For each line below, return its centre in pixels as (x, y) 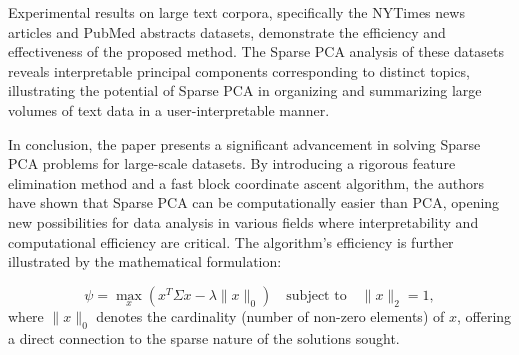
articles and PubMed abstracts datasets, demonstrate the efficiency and (227, 31)
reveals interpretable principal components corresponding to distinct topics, (239, 70)
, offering (484, 315)
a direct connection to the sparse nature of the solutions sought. (204, 337)
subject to (316, 295)
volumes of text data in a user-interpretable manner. (169, 109)
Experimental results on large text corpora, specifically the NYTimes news (236, 12)
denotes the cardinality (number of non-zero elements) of (270, 315)
